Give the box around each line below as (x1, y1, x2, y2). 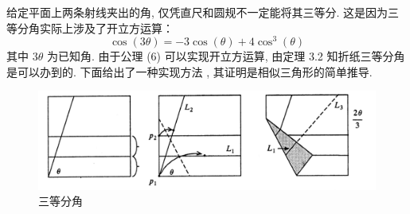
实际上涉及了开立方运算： (39, 19, 174, 36)
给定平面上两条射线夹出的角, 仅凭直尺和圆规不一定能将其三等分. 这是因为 (6, 4, 389, 20)
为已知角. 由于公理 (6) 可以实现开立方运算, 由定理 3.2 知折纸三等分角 (46, 48, 405, 64)
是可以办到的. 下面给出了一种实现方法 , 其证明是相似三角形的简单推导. (6, 63, 373, 80)
